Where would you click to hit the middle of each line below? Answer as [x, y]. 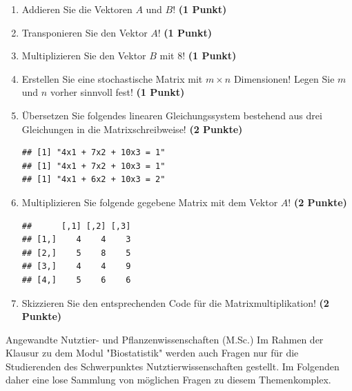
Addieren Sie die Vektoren [77, 9]
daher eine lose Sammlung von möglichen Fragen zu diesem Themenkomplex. [168, 380]
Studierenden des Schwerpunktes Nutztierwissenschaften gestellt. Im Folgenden [173, 366]
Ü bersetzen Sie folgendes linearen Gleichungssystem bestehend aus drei [172, 115]
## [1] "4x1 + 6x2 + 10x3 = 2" [94, 180]
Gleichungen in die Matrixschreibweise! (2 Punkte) [132, 129]
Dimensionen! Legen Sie [284, 78]
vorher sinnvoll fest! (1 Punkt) [117, 92]
